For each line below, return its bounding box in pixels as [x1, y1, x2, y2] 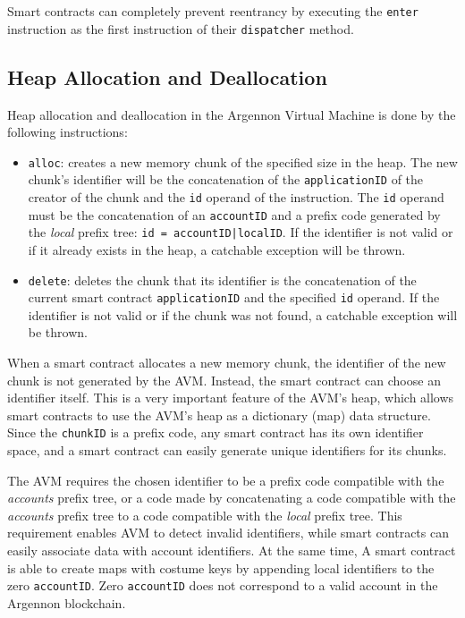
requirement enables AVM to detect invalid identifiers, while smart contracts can [7, 523, 449, 542]
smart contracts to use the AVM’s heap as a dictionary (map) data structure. [7, 405, 431, 424]
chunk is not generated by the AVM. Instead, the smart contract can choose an [7, 370, 441, 389]
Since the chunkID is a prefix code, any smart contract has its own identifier [7, 423, 424, 442]
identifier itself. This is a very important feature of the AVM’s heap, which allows [7, 388, 454, 407]
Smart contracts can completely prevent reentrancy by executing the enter [7, 2, 418, 20]
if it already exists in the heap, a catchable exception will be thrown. [28, 240, 406, 258]
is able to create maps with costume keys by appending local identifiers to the [7, 558, 435, 577]
